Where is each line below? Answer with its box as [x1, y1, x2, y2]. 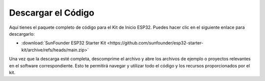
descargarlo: [9, 31, 35, 37]
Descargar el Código [9, 7, 95, 18]
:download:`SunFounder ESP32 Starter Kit [21, 40, 106, 46]
